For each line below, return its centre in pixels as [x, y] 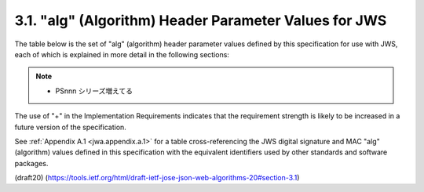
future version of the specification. [71, 127]
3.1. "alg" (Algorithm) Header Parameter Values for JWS [201, 20]
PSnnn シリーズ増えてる [94, 91]
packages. [31, 163]
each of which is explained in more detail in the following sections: [122, 54]
